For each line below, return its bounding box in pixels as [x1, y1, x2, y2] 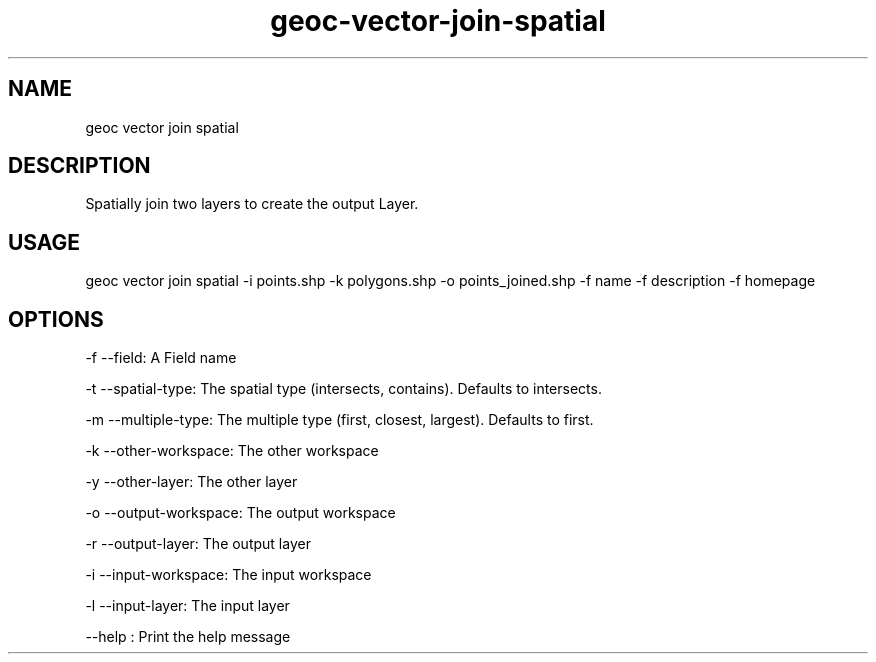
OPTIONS [8, 306, 104, 332]
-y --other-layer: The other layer [85, 473, 298, 491]
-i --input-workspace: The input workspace [85, 566, 372, 584]
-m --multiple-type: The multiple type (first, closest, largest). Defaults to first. [85, 411, 594, 429]
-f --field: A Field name [85, 349, 237, 367]
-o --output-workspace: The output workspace [85, 504, 396, 522]
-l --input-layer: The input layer [85, 597, 290, 615]
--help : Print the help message [85, 628, 291, 646]
